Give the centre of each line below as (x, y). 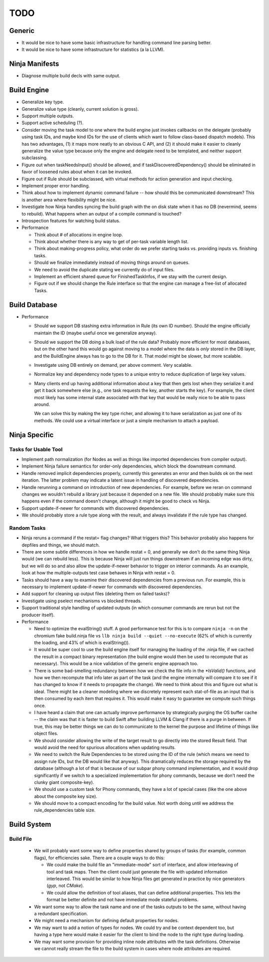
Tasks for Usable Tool (36, 449)
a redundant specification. (61, 914)
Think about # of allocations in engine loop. (78, 235)
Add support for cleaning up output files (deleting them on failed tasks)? (96, 594)
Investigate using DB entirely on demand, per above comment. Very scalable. (113, 365)
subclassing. (35, 158)
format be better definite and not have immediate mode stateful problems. (123, 900)
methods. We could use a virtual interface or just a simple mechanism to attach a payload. (127, 420)
